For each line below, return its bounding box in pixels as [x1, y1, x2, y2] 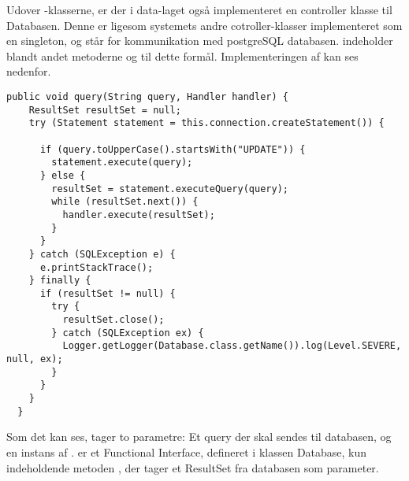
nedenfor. [6, 63, 51, 80]
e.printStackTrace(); [39, 261, 154, 273]
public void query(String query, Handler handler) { [6, 91, 288, 102]
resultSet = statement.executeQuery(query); [51, 183, 288, 194]
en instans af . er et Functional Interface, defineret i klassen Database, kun [6, 443, 367, 460]
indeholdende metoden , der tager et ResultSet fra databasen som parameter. [6, 459, 379, 475]
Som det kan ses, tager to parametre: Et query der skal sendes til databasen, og [6, 428, 392, 445]
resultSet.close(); [62, 314, 165, 326]
